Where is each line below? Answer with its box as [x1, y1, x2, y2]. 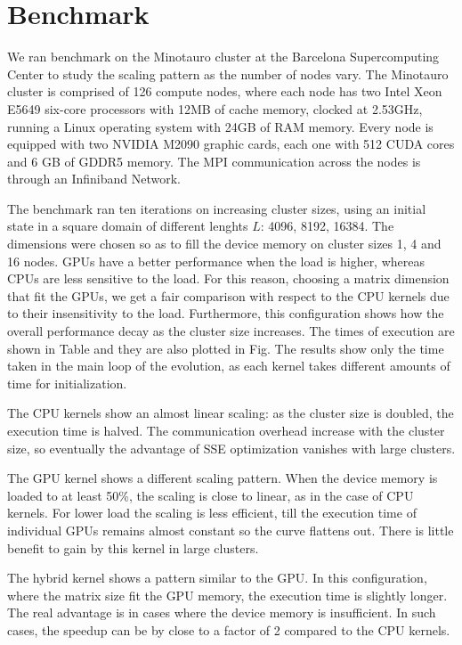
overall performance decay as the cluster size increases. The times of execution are [7, 322, 455, 340]
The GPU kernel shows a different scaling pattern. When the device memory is [7, 469, 438, 487]
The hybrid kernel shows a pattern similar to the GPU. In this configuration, [7, 568, 427, 587]
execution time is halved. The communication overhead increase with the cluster [7, 421, 445, 439]
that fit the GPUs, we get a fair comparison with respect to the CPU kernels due [7, 286, 450, 305]
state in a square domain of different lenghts [7, 216, 248, 235]
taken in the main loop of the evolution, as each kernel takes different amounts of [7, 356, 450, 375]
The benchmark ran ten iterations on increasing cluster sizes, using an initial [7, 199, 426, 217]
